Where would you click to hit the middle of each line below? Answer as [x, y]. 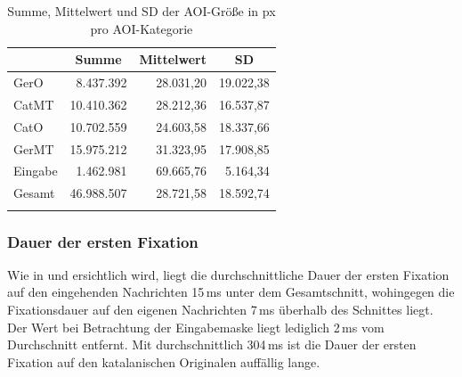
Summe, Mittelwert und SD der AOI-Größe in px [142, 11]
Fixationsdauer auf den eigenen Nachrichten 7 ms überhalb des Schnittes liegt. [220, 309]
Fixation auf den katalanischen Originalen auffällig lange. [164, 361]
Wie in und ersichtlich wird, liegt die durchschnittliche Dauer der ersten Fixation [228, 274]
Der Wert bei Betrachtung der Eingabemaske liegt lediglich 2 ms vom [196, 327]
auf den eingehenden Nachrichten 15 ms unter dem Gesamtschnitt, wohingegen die [231, 292]
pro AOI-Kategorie [142, 28]
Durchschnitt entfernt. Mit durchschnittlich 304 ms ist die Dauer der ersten [212, 344]
